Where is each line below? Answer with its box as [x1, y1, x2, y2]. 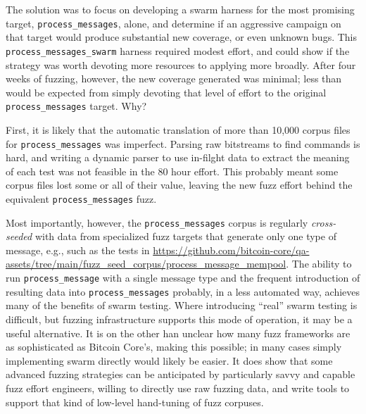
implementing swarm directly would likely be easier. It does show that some [6, 353, 333, 368]
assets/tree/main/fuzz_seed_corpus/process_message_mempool [6, 256, 286, 271]
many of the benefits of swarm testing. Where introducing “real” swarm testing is [6, 298, 358, 313]
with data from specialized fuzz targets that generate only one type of [34, 229, 336, 244]
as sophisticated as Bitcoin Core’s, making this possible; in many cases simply [6, 339, 342, 354]
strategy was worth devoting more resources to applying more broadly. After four [6, 57, 356, 72]
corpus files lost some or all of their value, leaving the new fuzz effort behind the [6, 177, 353, 192]
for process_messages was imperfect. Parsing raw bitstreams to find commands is [6, 136, 360, 151]
